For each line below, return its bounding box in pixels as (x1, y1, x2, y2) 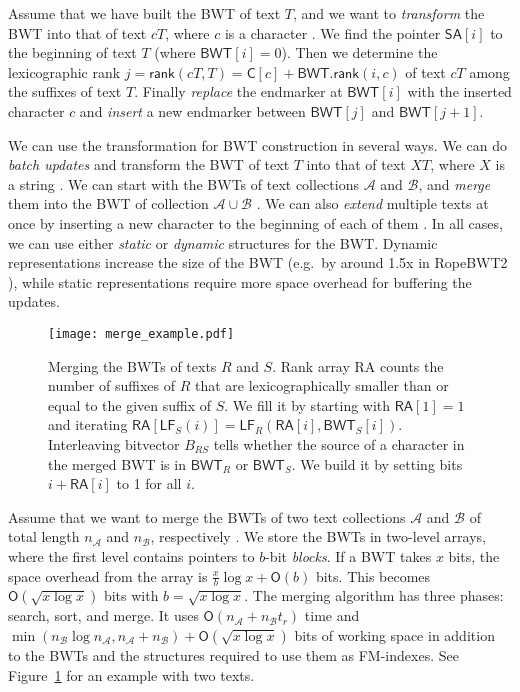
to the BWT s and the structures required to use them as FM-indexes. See (8, 644, 459, 665)
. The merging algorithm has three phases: (244, 585, 504, 606)
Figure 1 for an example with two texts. (8, 664, 255, 685)
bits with (103, 585, 159, 606)
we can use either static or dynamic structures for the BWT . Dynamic (8, 232, 438, 253)
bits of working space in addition (294, 624, 495, 645)
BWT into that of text (8, 22, 147, 43)
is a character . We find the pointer (224, 22, 441, 43)
